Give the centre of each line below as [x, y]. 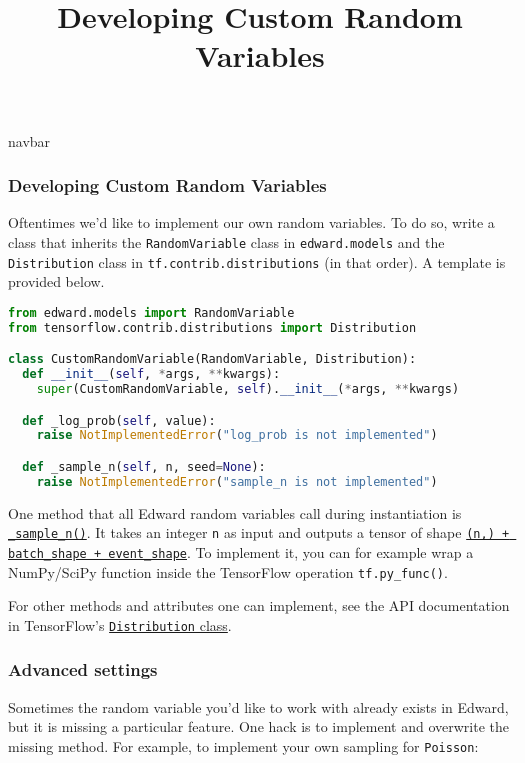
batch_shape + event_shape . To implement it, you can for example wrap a [241, 551]
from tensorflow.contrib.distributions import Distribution [212, 327]
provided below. [56, 281]
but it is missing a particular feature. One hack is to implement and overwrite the [258, 726]
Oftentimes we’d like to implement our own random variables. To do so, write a [251, 222]
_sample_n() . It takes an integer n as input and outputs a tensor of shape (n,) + [259, 532]
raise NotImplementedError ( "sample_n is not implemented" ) [237, 481]
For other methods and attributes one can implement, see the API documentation [259, 605]
